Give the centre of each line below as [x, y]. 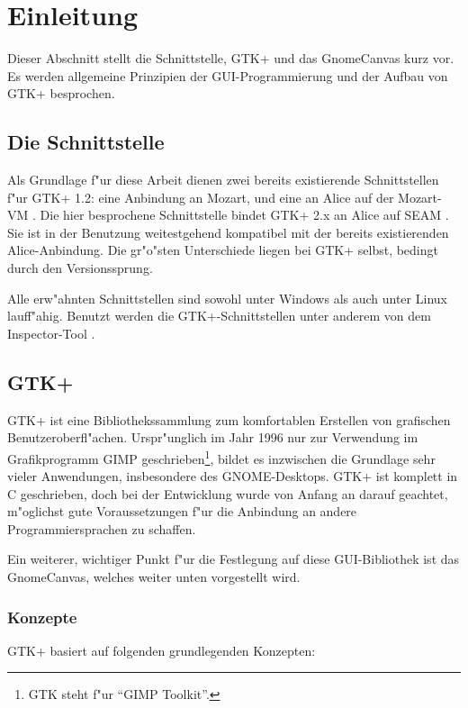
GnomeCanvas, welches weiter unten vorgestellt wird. [154, 577]
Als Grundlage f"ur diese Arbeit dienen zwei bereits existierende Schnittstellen [223, 180]
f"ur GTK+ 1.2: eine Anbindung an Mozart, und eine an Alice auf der [201, 197]
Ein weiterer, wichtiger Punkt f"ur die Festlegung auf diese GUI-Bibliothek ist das [234, 559]
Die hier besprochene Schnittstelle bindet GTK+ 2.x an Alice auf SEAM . [244, 215]
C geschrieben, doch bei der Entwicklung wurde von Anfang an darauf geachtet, [228, 493]
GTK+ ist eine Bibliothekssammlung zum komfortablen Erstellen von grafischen [229, 419]
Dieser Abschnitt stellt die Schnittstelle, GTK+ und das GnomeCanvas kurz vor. [231, 58]
